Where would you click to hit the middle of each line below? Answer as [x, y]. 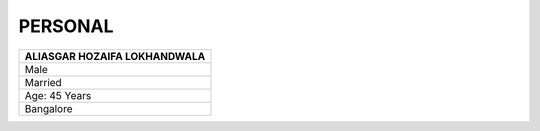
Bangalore [48, 108]
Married [43, 82]
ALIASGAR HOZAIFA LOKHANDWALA [115, 56]
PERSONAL [66, 26]
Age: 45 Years [58, 95]
